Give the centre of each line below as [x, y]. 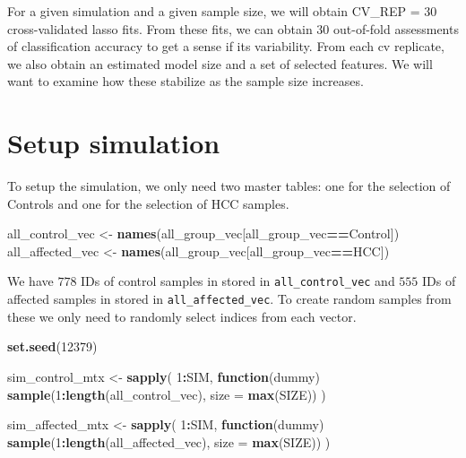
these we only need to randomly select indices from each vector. [182, 316]
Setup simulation [114, 143]
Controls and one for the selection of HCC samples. [148, 203]
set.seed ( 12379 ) [52, 346]
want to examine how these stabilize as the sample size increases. [186, 81]
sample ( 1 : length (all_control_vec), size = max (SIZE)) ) [167, 394]
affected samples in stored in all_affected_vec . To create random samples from [229, 299]
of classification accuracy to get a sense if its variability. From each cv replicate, [226, 46]
